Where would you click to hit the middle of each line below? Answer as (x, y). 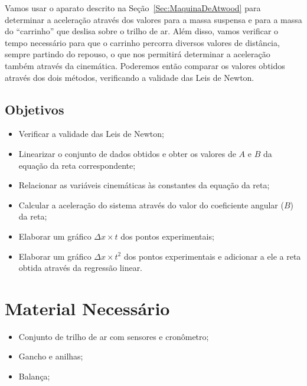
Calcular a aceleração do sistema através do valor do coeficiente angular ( (151, 205)
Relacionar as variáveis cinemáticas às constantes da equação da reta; (144, 185)
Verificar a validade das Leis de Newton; (91, 134)
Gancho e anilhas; (51, 356)
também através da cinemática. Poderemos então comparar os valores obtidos (145, 65)
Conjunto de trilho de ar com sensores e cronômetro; (114, 336)
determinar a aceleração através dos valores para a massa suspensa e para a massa (153, 19)
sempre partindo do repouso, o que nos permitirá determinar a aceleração (138, 54)
